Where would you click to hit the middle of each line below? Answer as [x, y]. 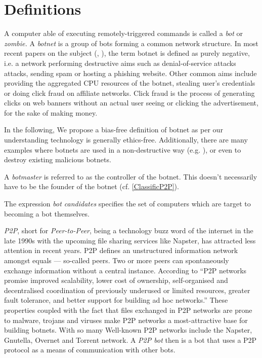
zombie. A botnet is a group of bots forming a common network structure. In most [131, 43]
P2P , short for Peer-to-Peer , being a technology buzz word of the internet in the [129, 230]
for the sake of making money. [51, 112]
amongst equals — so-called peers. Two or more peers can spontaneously [117, 260]
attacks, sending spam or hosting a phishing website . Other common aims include [130, 73]
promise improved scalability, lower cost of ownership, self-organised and [116, 280]
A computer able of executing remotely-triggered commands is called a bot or [124, 33]
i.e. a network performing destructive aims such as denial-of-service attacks [120, 63]
